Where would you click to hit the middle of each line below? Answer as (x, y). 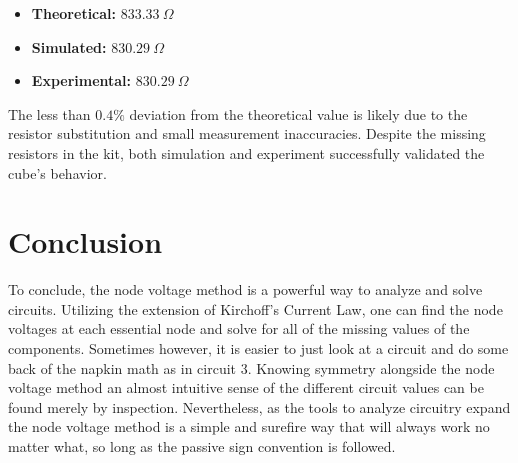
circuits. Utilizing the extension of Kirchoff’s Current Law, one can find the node (255, 308)
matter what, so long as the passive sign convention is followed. (202, 446)
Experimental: (81, 80)
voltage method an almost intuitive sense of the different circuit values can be (246, 387)
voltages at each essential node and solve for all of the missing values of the (239, 328)
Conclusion (85, 241)
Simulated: (69, 46)
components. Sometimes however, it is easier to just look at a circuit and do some (258, 348)
